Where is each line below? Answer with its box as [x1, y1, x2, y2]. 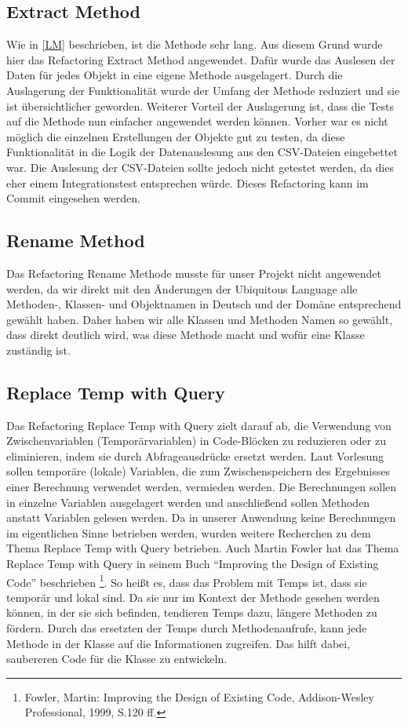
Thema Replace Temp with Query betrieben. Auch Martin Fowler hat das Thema [6, 540, 399, 556]
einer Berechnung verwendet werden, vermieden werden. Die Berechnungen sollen [6, 479, 397, 495]
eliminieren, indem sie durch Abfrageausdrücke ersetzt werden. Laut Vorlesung [6, 447, 384, 464]
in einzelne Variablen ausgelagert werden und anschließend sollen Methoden [6, 494, 370, 510]
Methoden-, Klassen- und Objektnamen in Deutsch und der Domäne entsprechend [6, 296, 402, 312]
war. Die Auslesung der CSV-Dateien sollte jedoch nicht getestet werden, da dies [6, 158, 394, 175]
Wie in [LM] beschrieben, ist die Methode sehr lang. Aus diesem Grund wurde [6, 36, 383, 53]
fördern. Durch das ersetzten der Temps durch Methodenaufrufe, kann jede [6, 620, 367, 636]
